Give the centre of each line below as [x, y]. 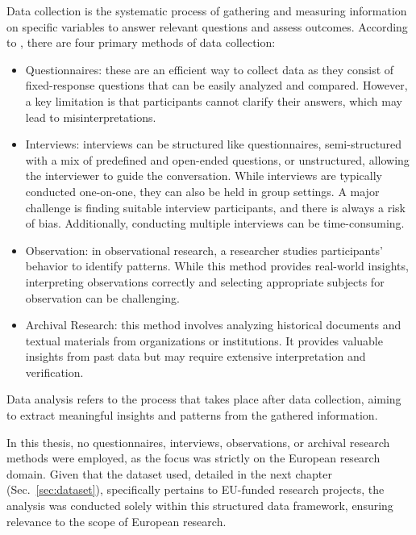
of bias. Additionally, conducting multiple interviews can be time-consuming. [215, 223]
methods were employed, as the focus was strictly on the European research [193, 458]
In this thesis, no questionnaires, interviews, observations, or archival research [198, 442]
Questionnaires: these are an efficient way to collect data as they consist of [210, 69]
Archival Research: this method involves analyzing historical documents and [213, 325]
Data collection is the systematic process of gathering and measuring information [207, 10]
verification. [54, 372]
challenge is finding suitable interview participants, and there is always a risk [215, 207]
